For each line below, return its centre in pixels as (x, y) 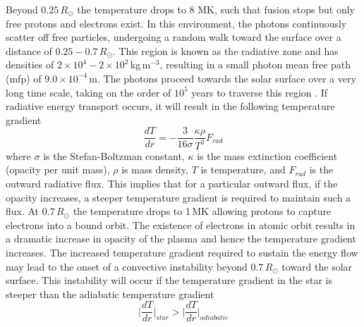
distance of (29, 50)
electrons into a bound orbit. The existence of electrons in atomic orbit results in (181, 224)
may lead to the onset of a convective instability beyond (127, 266)
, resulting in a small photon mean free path (255, 64)
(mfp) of (24, 78)
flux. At (23, 211)
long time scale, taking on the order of (89, 92)
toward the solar (317, 266)
